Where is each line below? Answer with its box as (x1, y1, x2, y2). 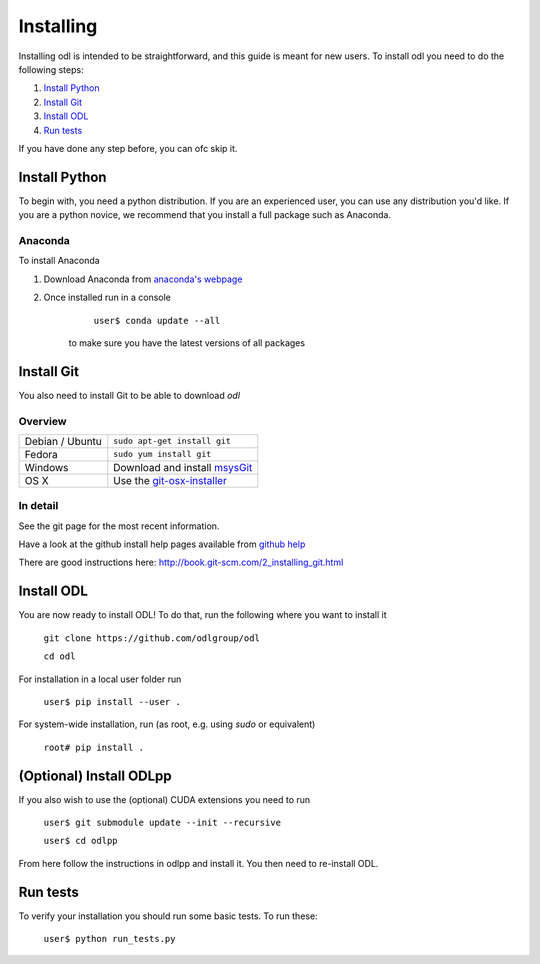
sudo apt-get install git (113, 436, 232, 447)
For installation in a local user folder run (18, 673, 182, 685)
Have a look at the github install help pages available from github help (18, 538, 306, 550)
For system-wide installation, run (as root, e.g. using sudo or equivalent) (18, 718, 316, 730)
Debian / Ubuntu (24, 434, 102, 448)
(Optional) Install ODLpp (18, 767, 172, 784)
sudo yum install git (113, 449, 212, 460)
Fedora (24, 447, 59, 461)
